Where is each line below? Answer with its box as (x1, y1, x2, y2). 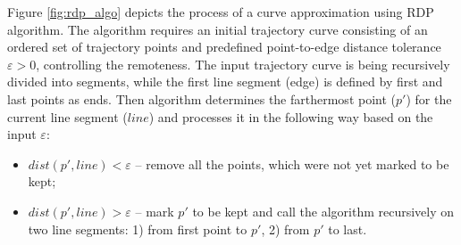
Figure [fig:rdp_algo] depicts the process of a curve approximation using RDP (7, 3, 434, 20)
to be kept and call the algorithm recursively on (192, 201, 455, 220)
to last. (328, 219, 367, 238)
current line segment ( (7, 107, 128, 126)
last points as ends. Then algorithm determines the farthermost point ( (7, 89, 397, 108)
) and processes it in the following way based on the (148, 107, 433, 126)
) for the (406, 89, 452, 108)
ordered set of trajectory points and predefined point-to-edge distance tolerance (7, 37, 441, 56)
